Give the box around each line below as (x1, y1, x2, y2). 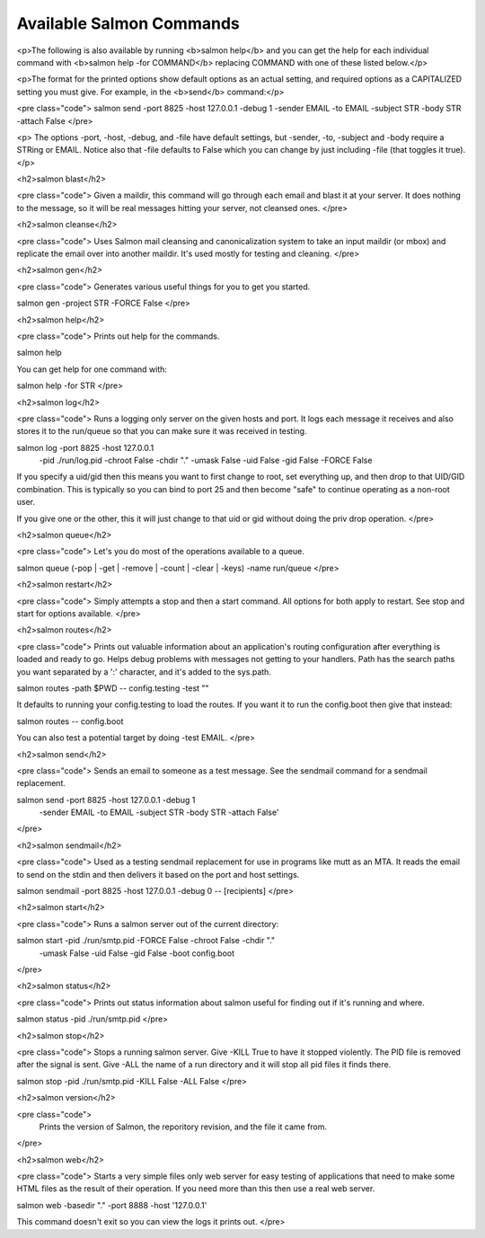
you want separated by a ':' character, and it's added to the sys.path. (16, 666, 271, 677)
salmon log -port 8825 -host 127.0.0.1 (16, 442, 154, 453)
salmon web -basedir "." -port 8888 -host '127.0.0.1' (16, 1199, 207, 1210)
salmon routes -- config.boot (16, 715, 124, 727)
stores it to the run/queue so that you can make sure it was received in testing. (16, 426, 307, 437)
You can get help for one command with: (16, 364, 168, 375)
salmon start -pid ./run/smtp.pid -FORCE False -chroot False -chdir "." (16, 935, 276, 946)
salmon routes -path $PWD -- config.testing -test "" (16, 683, 210, 694)
